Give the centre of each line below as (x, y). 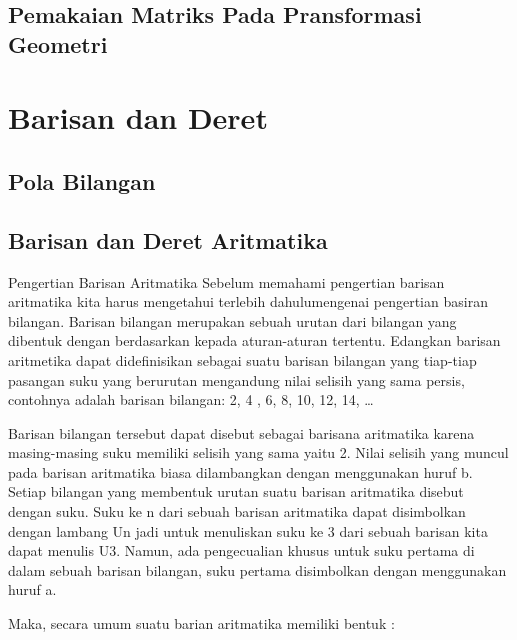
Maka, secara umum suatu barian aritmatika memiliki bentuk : (201, 623)
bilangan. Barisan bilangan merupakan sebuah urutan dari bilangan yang (232, 320)
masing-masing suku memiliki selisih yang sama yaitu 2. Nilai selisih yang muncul (258, 452)
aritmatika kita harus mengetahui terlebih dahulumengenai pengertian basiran (248, 301)
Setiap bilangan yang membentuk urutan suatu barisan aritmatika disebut (236, 491)
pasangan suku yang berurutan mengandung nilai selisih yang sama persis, (236, 379)
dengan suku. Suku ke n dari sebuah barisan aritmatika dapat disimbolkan (237, 511)
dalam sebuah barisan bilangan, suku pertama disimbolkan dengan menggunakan (257, 569)
